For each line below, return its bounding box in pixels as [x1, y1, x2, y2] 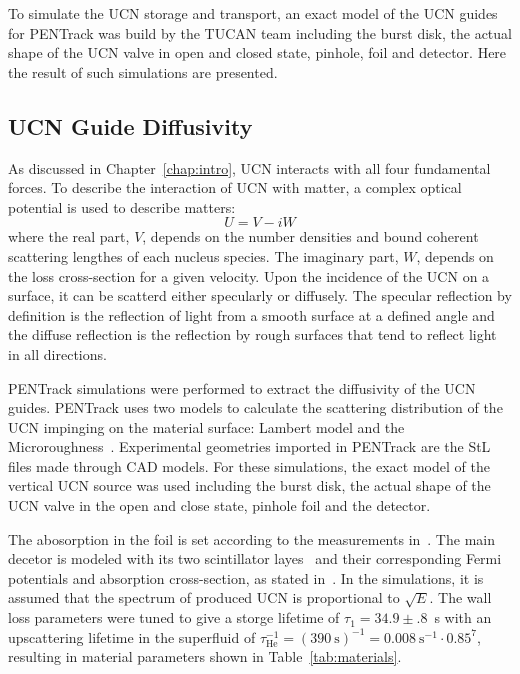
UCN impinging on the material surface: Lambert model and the [8, 416, 405, 437]
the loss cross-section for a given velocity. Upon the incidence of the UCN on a [8, 265, 490, 286]
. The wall [429, 587, 492, 608]
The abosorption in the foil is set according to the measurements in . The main [8, 528, 495, 549]
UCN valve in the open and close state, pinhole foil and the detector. [8, 495, 431, 516]
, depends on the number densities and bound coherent [142, 226, 479, 247]
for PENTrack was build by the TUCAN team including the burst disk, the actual [8, 22, 512, 43]
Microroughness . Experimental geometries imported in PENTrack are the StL [8, 436, 491, 457]
